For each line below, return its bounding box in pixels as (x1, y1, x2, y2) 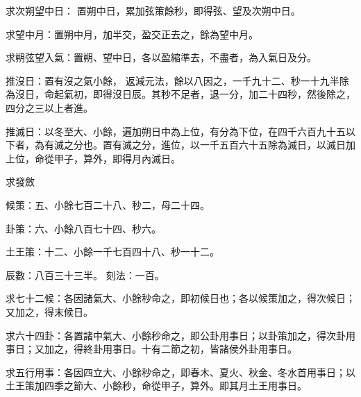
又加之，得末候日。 (6, 304, 93, 319)
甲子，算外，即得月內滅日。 (53, 151, 180, 165)
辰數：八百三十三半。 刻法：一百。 (6, 267, 165, 282)
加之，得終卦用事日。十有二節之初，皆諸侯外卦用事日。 (44, 341, 297, 356)
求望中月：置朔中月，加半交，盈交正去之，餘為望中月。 (6, 26, 258, 41)
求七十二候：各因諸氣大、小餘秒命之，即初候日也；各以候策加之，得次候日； (6, 291, 355, 305)
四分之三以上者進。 (6, 100, 93, 115)
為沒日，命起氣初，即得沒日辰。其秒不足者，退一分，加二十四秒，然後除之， (6, 87, 355, 101)
